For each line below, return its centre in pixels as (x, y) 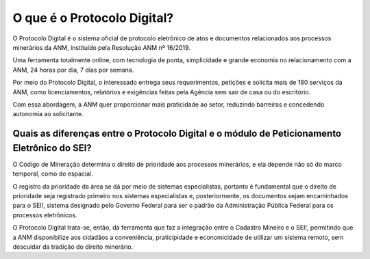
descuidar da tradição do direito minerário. (73, 247)
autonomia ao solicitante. (48, 114)
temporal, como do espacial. (53, 174)
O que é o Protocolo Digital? (93, 18)
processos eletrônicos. (45, 215)
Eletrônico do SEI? (52, 148)
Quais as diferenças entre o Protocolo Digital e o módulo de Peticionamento (177, 134)
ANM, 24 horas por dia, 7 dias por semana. (73, 70)
